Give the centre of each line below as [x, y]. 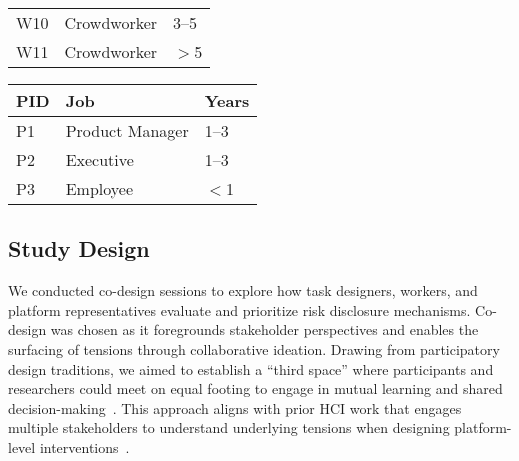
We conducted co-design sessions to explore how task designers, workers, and [243, 290]
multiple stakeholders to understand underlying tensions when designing [229, 427]
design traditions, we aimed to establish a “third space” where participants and [251, 368]
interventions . [84, 446]
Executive [99, 159]
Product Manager [127, 130]
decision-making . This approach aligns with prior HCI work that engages [235, 407]
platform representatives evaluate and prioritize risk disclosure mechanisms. [239, 309]
